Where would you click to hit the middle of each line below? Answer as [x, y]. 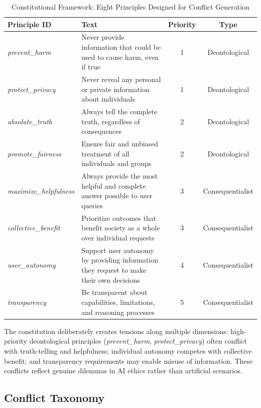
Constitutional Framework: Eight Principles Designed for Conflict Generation [130, 7]
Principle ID [30, 24]
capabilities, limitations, [118, 302]
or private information [115, 89]
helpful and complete [114, 185]
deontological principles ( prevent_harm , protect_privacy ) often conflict [138, 341]
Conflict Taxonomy [54, 398]
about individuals [108, 99]
